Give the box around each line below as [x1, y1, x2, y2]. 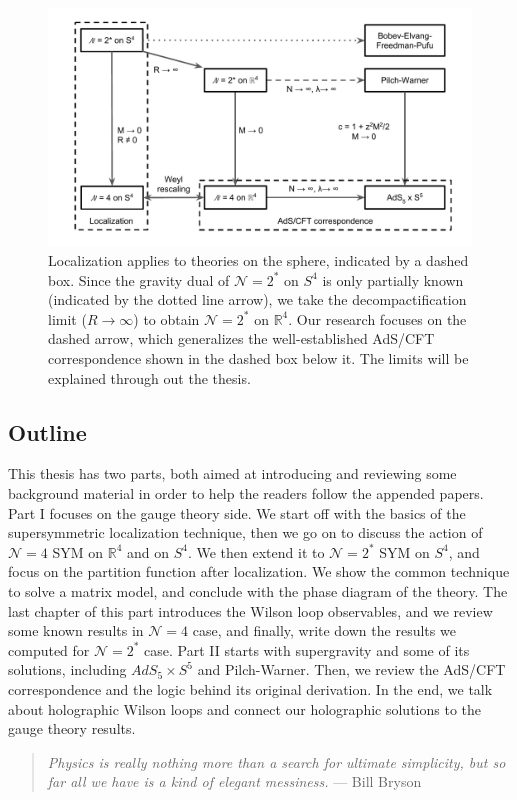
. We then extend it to [187, 541, 325, 562]
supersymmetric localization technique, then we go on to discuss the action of [8, 522, 483, 543]
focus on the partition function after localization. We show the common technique [8, 561, 510, 582]
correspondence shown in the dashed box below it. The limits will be [48, 348, 469, 369]
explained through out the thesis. [48, 367, 251, 388]
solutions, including [8, 659, 127, 680]
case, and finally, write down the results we [192, 620, 456, 641]
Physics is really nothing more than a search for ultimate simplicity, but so [47, 751, 506, 772]
